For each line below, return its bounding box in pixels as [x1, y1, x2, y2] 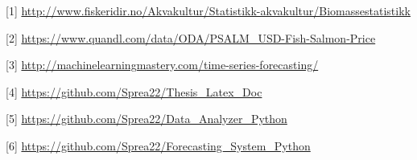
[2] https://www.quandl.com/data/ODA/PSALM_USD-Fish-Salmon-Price [6, 29, 376, 46]
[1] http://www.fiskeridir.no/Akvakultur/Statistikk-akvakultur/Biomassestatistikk [6, 2, 411, 18]
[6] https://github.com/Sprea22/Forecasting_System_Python [6, 137, 311, 154]
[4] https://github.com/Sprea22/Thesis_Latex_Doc [6, 83, 262, 100]
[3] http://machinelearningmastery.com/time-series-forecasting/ [6, 56, 319, 73]
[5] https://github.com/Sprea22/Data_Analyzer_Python [6, 110, 287, 127]
